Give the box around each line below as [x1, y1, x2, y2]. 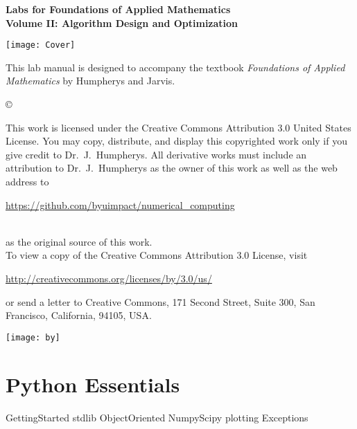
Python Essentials [6, 369, 180, 398]
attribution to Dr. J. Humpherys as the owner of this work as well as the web [6, 161, 338, 175]
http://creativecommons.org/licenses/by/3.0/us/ [6, 271, 212, 285]
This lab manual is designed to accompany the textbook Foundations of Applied [6, 60, 345, 74]
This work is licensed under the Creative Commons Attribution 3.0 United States [6, 120, 351, 134]
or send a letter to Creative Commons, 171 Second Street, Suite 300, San [6, 294, 315, 309]
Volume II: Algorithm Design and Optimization [6, 15, 238, 30]
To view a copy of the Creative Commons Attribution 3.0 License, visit [6, 248, 308, 262]
